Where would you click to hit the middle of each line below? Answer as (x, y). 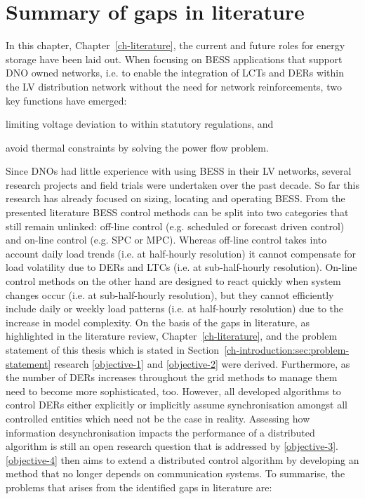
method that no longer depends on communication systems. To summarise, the (175, 473)
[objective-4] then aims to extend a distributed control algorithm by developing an (182, 459)
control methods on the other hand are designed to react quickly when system (173, 281)
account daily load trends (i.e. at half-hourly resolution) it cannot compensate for (181, 253)
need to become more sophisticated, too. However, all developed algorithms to (173, 391)
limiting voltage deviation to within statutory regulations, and (140, 124)
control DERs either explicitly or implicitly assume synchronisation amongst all (177, 405)
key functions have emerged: (66, 100)
